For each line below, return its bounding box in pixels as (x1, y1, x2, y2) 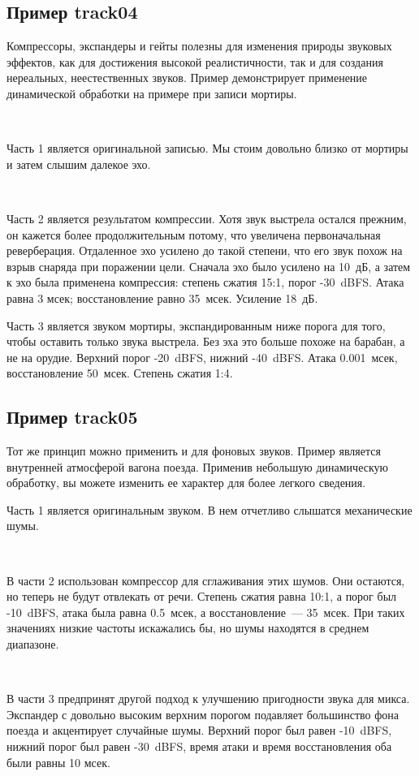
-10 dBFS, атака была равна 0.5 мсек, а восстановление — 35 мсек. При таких (6, 603, 405, 620)
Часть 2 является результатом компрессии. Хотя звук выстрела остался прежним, (6, 209, 407, 226)
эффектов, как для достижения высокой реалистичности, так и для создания (6, 53, 383, 70)
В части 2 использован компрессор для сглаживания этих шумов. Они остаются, (6, 571, 405, 588)
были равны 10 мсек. (6, 753, 110, 770)
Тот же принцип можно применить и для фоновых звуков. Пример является (6, 442, 381, 459)
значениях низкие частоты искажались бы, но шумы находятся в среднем (6, 619, 369, 636)
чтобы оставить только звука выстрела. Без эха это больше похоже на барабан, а (6, 333, 405, 350)
